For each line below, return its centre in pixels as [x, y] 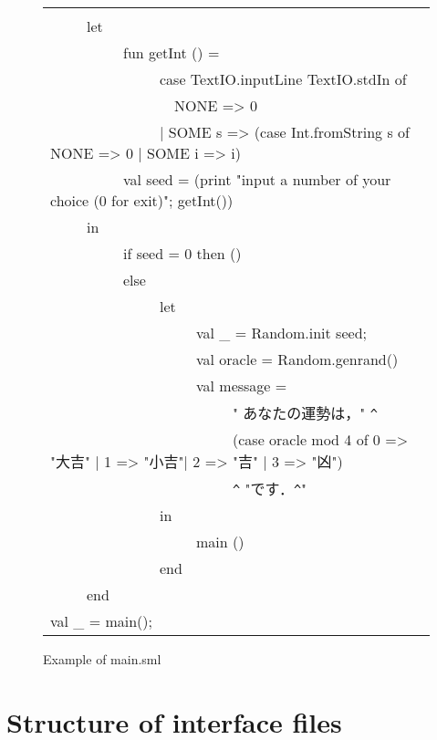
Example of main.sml [102, 659]
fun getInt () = [172, 52]
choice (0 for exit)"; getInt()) [142, 200]
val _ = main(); [102, 621]
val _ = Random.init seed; [281, 333]
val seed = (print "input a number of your [257, 179]
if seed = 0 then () [182, 253]
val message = [242, 386]
